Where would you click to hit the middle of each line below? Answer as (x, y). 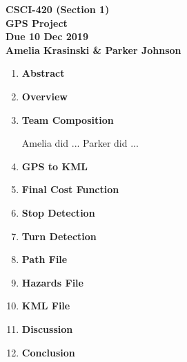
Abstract (43, 73)
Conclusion (48, 352)
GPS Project (37, 22)
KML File (46, 306)
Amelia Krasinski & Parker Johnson (93, 49)
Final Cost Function (70, 189)
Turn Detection (59, 236)
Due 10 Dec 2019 (47, 36)
